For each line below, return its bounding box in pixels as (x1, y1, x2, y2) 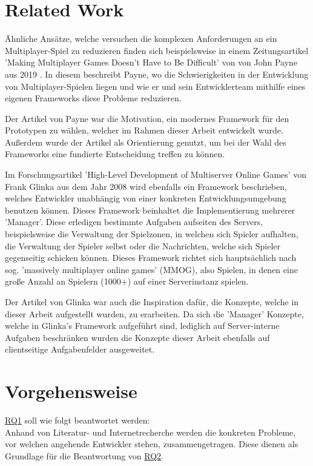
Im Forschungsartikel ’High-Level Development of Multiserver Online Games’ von (5, 168, 307, 181)
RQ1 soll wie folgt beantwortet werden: (5, 414, 150, 427)
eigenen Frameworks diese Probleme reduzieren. (5, 92, 182, 104)
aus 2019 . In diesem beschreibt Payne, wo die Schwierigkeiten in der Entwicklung (5, 67, 309, 80)
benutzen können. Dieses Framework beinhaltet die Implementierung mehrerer (5, 203, 295, 216)
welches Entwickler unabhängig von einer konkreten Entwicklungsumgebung (5, 192, 286, 204)
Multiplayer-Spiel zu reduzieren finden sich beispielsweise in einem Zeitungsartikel (5, 44, 309, 56)
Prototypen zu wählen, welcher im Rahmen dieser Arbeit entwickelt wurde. (5, 124, 283, 137)
